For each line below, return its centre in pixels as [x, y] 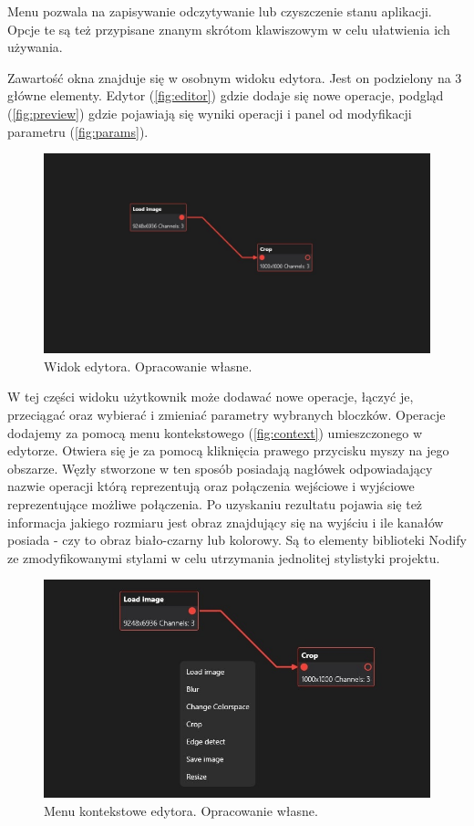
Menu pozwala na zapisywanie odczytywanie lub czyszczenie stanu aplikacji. [220, 11]
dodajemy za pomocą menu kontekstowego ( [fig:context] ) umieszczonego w [215, 432]
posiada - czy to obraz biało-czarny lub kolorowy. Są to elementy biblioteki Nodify [237, 540]
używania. [35, 47]
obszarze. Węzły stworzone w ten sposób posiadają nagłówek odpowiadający [220, 468]
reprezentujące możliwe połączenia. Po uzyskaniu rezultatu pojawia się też [215, 503]
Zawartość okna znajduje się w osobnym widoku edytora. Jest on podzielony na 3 [235, 77]
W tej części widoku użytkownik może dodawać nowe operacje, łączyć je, [211, 397]
